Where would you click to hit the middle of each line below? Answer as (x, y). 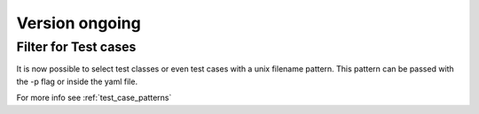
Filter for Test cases (76, 47)
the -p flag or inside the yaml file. (77, 81)
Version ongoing (79, 23)
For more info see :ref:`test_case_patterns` (94, 98)
